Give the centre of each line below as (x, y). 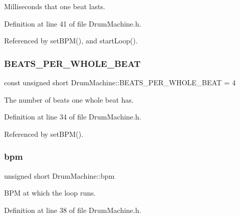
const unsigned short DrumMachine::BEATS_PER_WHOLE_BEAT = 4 (120, 82)
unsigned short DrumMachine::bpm (59, 175)
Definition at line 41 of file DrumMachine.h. (73, 23)
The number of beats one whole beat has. (69, 99)
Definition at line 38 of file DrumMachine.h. (73, 210)
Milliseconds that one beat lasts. (55, 6)
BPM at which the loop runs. (50, 193)
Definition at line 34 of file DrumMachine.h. (73, 117)
